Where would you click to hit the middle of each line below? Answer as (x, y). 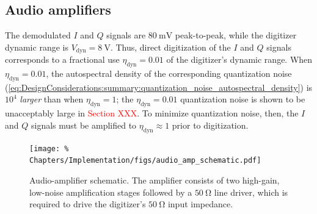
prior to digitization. (210, 125)
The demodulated (38, 35)
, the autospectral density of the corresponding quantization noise (169, 73)
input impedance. (200, 204)
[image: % (49, 148)
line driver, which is (251, 192)
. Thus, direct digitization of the (170, 47)
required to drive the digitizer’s (88, 204)
